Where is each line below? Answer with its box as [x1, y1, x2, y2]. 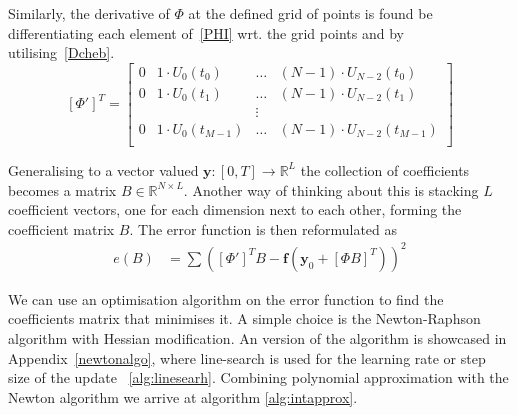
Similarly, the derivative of [8, 3, 170, 23]
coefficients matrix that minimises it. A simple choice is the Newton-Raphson [8, 308, 481, 329]
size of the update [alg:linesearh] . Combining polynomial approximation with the [8, 367, 509, 388]
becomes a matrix [8, 179, 117, 200]
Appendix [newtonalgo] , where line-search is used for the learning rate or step [8, 347, 486, 368]
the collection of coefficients [300, 159, 470, 180]
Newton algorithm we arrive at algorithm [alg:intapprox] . [8, 386, 358, 407]
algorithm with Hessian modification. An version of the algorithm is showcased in [8, 328, 507, 349]
